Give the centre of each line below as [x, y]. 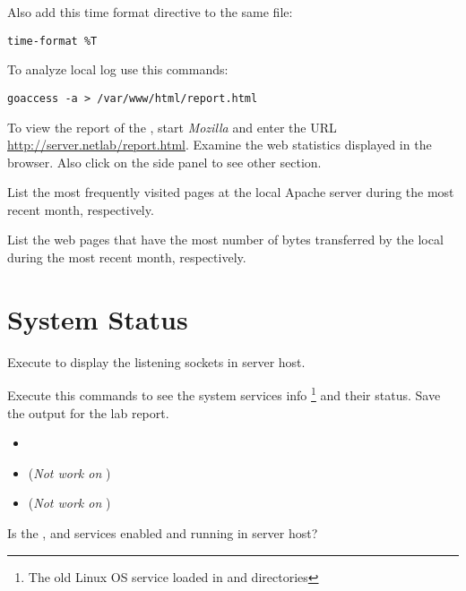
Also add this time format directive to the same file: [150, 12]
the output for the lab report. [88, 412]
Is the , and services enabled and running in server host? [163, 533]
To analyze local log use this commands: [118, 69]
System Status [98, 318]
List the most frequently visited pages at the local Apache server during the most [231, 192]
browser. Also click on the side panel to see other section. [164, 162]
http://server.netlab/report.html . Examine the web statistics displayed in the [220, 145]
